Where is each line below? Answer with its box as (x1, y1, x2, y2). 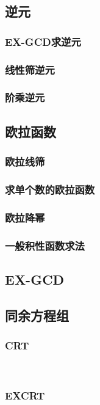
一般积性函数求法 (5, 238, 85, 253)
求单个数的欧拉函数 (5, 181, 95, 197)
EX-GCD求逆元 (5, 34, 81, 49)
